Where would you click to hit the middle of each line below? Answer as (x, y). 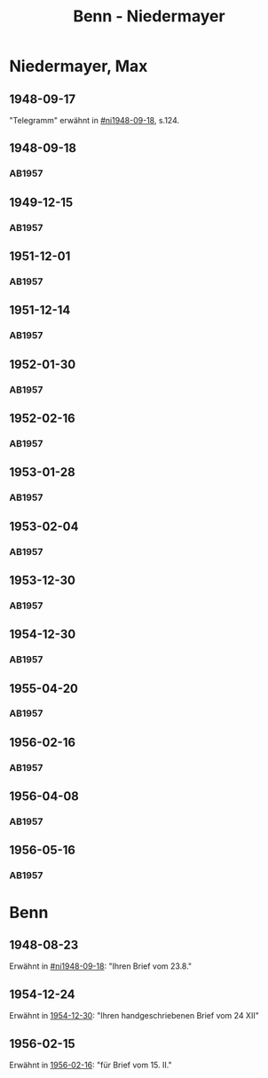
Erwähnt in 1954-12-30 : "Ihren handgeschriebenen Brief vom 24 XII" (134, 1016)
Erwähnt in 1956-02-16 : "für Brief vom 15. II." (91, 1065)
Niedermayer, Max (79, 66)
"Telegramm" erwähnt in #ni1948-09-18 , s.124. (95, 120)
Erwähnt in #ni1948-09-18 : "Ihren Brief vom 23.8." (101, 966)
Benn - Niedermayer (149, 16)
